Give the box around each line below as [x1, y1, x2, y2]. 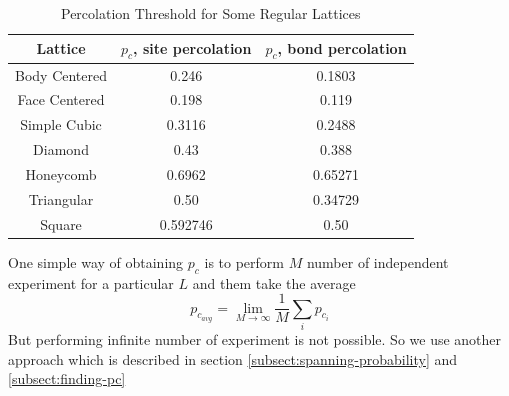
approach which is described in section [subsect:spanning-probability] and [8, 348, 458, 369]
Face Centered [17, 89, 105, 110]
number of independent [306, 251, 449, 272]
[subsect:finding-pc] [8, 368, 126, 389]
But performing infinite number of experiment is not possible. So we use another [8, 328, 502, 349]
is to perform [204, 251, 284, 272]
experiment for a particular [8, 272, 174, 293]
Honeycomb [25, 164, 97, 185]
